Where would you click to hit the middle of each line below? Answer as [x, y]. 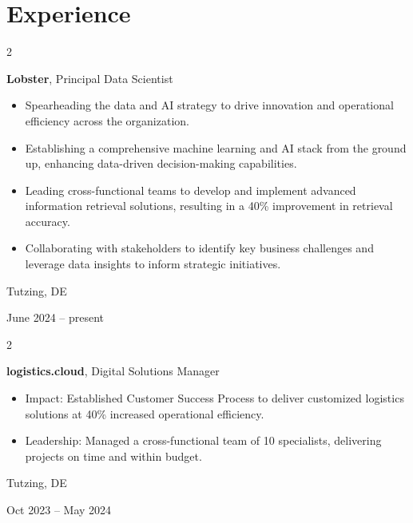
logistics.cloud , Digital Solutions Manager [113, 371]
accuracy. [48, 221]
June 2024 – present [56, 317]
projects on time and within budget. [113, 456]
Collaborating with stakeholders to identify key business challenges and [199, 248]
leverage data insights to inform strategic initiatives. [153, 264]
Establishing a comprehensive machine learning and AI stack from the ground [216, 147]
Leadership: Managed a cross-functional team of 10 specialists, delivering [203, 440]
